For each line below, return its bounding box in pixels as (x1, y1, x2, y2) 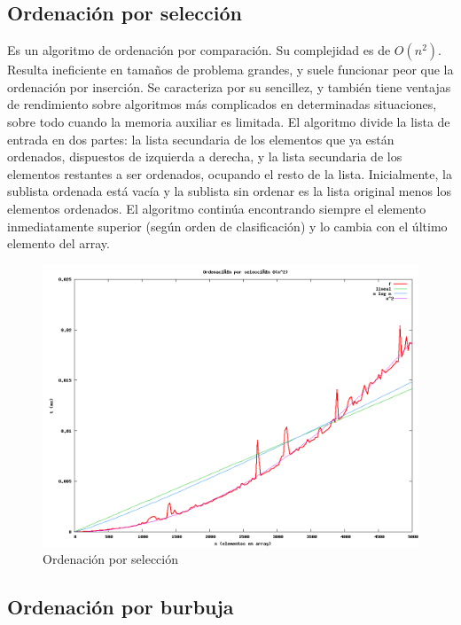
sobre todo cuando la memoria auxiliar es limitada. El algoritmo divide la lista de (7, 112, 450, 130)
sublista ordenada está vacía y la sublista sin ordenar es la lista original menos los (7, 182, 452, 200)
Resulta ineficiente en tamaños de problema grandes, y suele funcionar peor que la (7, 60, 454, 79)
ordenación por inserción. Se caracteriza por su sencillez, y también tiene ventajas (7, 77, 451, 96)
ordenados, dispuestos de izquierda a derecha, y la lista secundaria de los (7, 147, 402, 166)
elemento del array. (7, 234, 110, 253)
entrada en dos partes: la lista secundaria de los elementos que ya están (7, 129, 395, 148)
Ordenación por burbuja (7, 593, 234, 621)
